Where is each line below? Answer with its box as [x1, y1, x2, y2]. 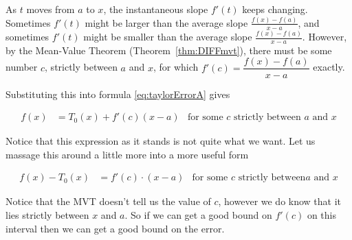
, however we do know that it [218, 194, 342, 208]
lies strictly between [5, 207, 89, 221]
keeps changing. [242, 2, 308, 16]
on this [307, 207, 336, 221]
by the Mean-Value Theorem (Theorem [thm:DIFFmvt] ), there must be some [5, 43, 332, 57]
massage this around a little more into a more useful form [5, 147, 249, 161]
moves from [26, 2, 75, 16]
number [5, 60, 38, 74]
